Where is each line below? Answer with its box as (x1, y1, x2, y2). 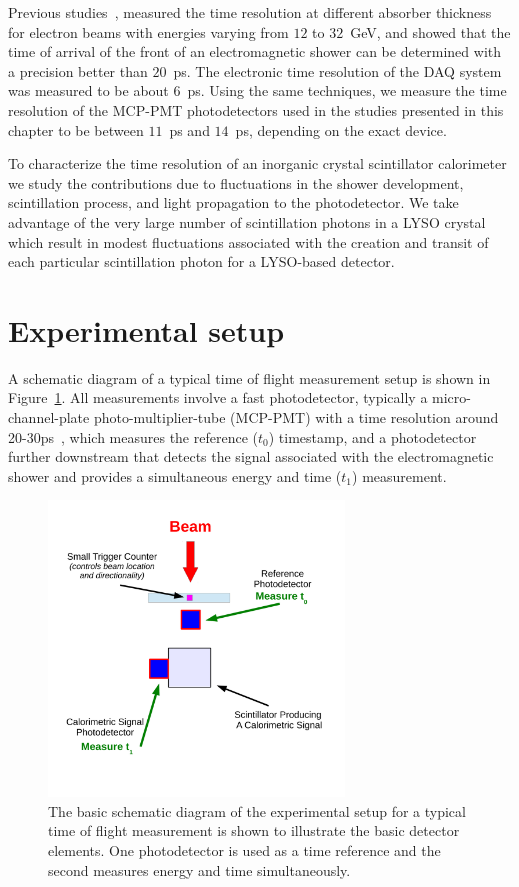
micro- (432, 387, 471, 408)
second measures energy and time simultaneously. (48, 859, 351, 880)
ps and (169, 119, 210, 140)
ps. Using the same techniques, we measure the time (187, 80, 507, 101)
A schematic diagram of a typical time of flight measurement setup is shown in (8, 367, 491, 388)
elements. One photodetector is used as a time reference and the (48, 839, 441, 860)
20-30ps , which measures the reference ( (8, 426, 258, 447)
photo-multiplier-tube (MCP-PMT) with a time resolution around (93, 407, 499, 428)
